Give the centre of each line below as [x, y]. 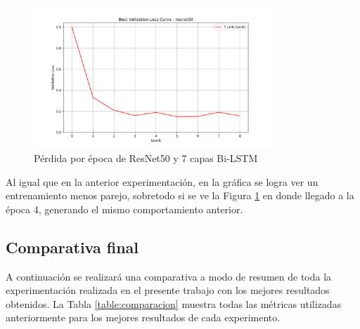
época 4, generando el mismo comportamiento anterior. [124, 209]
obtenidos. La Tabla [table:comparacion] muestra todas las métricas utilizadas [174, 303]
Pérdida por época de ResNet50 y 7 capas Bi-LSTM [146, 157]
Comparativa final [72, 247]
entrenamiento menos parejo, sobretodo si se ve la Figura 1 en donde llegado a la [180, 195]
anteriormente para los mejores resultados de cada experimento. [143, 317]
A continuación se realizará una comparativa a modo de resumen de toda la [169, 276]
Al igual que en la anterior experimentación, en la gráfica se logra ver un [162, 181]
